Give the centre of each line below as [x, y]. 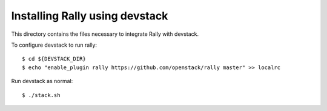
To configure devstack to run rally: [54, 45]
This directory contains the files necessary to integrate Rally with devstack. [105, 34]
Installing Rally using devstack [90, 16]
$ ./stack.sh [41, 95]
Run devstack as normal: [42, 81]
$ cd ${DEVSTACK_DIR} [54, 59]
